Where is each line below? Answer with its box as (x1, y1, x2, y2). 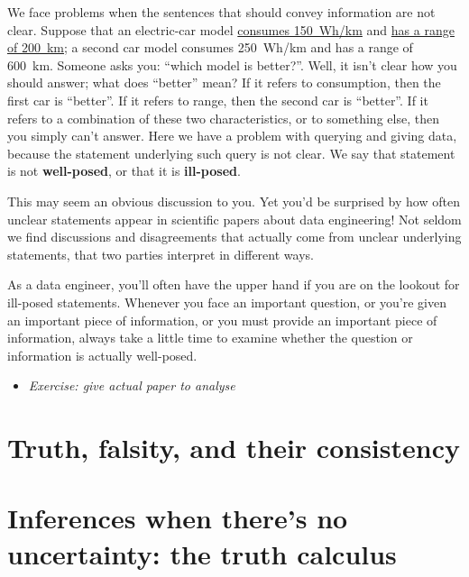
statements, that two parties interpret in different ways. (7, 244, 314, 263)
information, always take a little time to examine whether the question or (7, 328, 413, 347)
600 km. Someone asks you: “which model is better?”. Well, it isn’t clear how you (7, 55, 457, 74)
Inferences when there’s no (7, 499, 348, 536)
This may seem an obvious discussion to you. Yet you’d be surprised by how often (7, 191, 460, 210)
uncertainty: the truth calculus (7, 535, 397, 572)
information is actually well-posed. (7, 345, 198, 364)
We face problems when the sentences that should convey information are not (7, 3, 436, 21)
